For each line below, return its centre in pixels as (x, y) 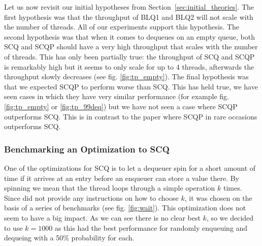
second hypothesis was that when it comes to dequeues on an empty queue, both (129, 36)
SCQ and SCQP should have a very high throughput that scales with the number (131, 47)
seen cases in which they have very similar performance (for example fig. (117, 96)
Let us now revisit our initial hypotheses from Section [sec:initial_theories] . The (129, 7)
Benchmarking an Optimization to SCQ (87, 149)
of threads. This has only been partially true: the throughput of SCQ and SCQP (129, 56)
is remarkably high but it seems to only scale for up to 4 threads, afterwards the (129, 66)
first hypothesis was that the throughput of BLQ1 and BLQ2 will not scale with (129, 17)
